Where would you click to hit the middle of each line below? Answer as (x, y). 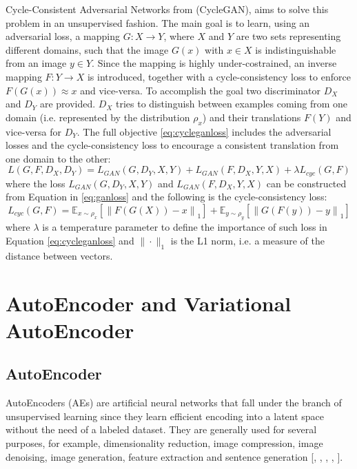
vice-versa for (34, 131)
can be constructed (306, 183)
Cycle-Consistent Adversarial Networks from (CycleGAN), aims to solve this (167, 9)
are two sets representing (288, 36)
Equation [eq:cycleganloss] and (70, 240)
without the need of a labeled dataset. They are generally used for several (161, 429)
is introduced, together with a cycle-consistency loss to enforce (219, 76)
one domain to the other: (58, 158)
